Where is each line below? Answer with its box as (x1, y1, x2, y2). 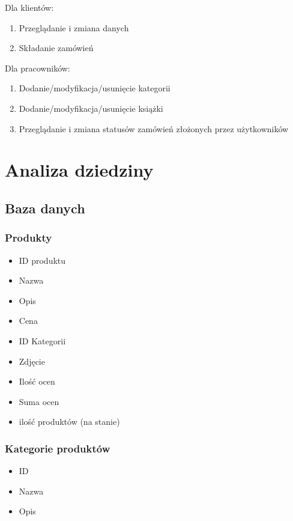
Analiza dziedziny (5, 157, 154, 182)
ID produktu (19, 254, 66, 266)
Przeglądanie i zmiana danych (19, 21, 129, 34)
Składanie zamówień (19, 41, 94, 54)
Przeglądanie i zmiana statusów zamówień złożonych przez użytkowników (19, 122, 289, 135)
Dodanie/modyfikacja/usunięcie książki (19, 102, 163, 114)
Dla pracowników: (5, 61, 70, 74)
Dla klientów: (5, 1, 54, 13)
